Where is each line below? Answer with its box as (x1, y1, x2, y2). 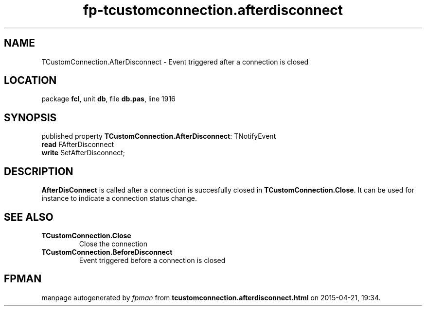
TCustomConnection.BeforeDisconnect (41, 247, 173, 256)
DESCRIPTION (4, 165, 73, 178)
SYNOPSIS (4, 111, 57, 124)
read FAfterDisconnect (41, 140, 114, 149)
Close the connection (79, 239, 147, 248)
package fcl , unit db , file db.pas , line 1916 (41, 95, 176, 103)
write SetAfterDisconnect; (41, 148, 125, 157)
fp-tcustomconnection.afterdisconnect (83, 2, 343, 18)
